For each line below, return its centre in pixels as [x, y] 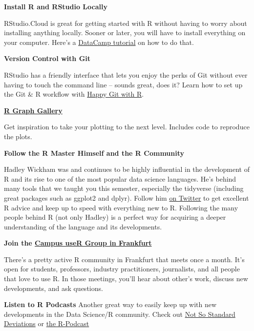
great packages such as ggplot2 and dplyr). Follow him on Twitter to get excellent [127, 197]
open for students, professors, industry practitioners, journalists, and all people [122, 269]
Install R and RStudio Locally [56, 6]
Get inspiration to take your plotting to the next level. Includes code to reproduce [127, 127]
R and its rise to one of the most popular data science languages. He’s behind [120, 178]
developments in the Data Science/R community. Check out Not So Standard [120, 314]
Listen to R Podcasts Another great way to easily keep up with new [110, 304]
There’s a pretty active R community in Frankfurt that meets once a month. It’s [124, 259]
